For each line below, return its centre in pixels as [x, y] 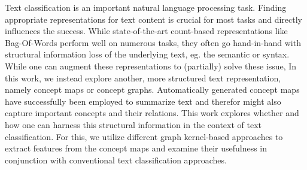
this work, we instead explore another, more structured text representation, [143, 78]
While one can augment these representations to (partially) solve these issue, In [151, 66]
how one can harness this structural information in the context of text [133, 124]
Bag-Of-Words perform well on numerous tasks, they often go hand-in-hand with [153, 42]
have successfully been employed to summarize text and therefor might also [143, 101]
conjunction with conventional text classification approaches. [116, 160]
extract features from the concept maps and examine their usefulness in [136, 148]
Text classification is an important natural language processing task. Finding [146, 7]
